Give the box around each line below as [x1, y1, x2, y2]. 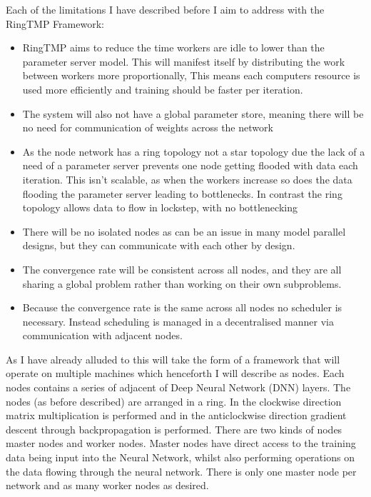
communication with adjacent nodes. [22, 328, 183, 343]
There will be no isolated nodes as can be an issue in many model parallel [22, 224, 346, 239]
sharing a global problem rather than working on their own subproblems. [22, 276, 342, 291]
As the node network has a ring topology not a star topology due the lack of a [22, 144, 365, 159]
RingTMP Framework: [6, 16, 104, 31]
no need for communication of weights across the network [22, 120, 273, 135]
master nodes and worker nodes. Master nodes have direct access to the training [6, 436, 356, 451]
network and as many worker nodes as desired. [6, 478, 209, 493]
